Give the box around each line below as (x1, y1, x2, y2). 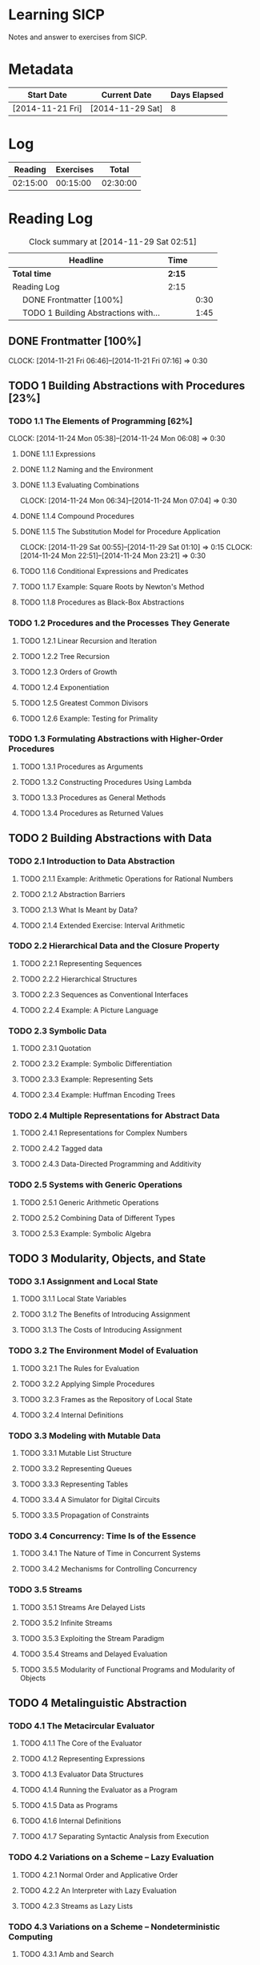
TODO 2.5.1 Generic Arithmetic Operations (19, 1197, 159, 1207)
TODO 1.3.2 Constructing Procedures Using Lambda (19, 777, 192, 786)
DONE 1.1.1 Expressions (19, 449, 96, 459)
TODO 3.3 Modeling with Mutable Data (8, 1429, 162, 1441)
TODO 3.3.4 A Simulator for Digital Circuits (19, 1495, 160, 1504)
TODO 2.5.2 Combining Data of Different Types (19, 1213, 176, 1223)
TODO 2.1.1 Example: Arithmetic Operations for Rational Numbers (19, 874, 234, 883)
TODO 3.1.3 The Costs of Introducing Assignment (19, 1325, 182, 1335)
